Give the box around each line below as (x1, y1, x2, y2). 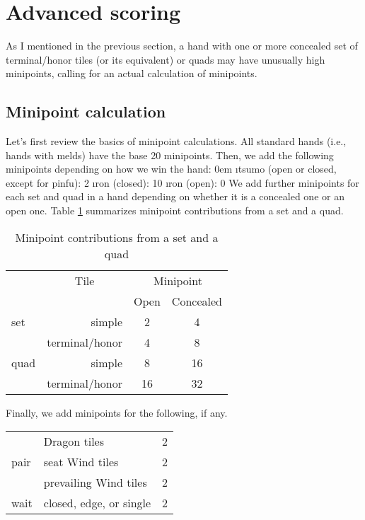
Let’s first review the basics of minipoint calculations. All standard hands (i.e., (6, 134, 347, 149)
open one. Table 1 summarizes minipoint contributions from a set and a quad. (6, 203, 344, 218)
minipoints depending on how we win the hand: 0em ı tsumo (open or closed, (6, 161, 337, 176)
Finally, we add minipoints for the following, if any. (6, 405, 228, 420)
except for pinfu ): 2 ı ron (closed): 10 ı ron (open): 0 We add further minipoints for (6, 175, 359, 190)
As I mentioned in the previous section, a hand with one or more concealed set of (6, 38, 358, 53)
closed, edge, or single (43, 495, 151, 512)
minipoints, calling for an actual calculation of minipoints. (6, 66, 257, 81)
